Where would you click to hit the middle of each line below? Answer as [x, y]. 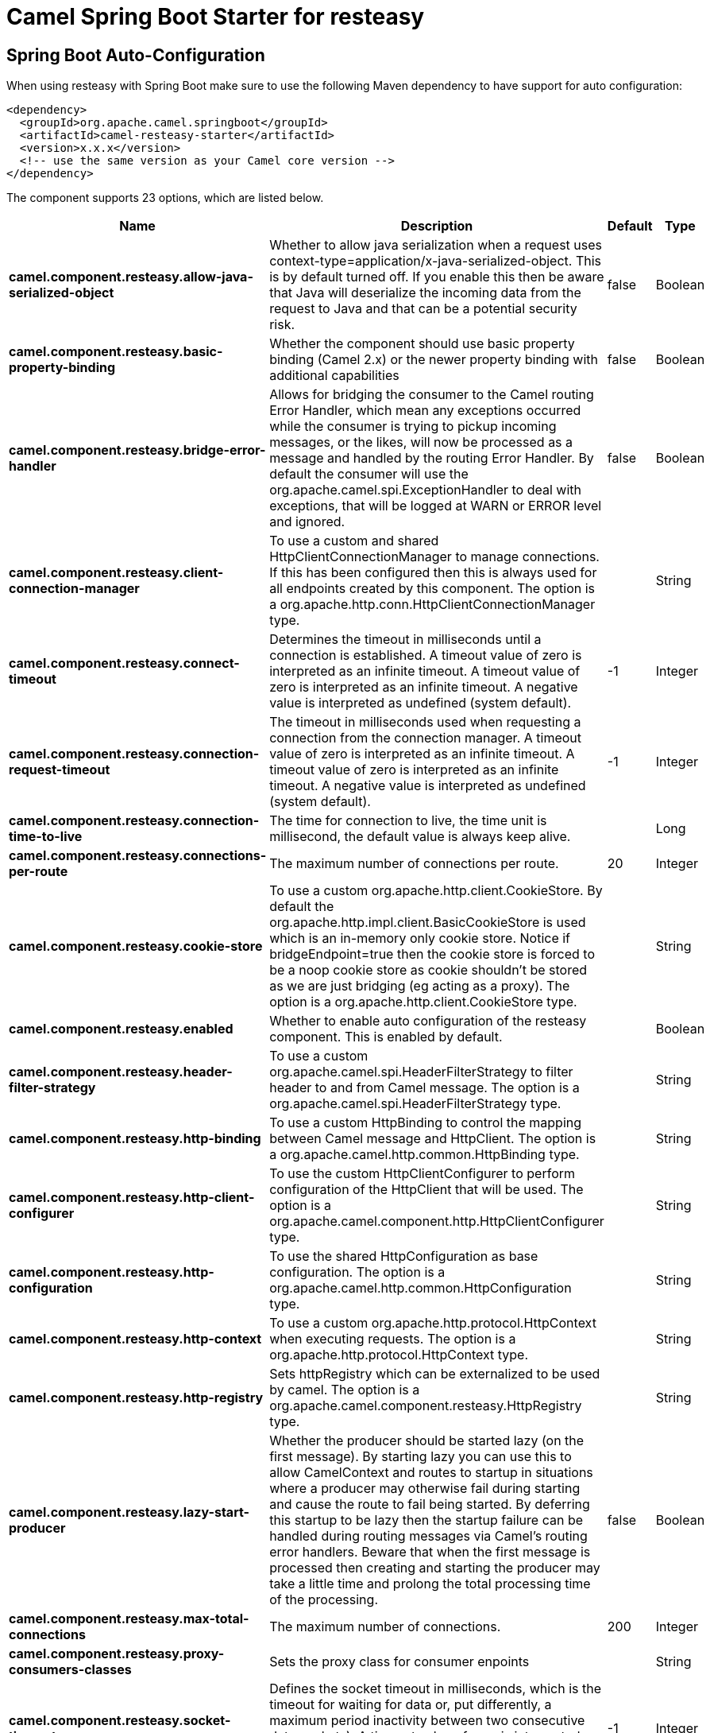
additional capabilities [334, 376]
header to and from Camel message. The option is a [424, 1088]
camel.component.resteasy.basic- [116, 352]
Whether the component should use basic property [422, 344]
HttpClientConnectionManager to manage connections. [434, 557]
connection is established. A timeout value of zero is [426, 655]
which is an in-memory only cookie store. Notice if [420, 938]
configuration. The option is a [357, 1272]
